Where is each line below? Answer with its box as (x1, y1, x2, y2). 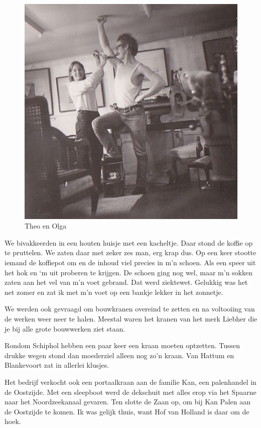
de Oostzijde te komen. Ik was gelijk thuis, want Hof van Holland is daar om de (5, 406, 249, 416)
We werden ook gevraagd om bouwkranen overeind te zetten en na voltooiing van (5, 303, 255, 314)
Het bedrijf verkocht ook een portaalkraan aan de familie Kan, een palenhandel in (5, 376, 256, 387)
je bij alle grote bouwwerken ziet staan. (5, 323, 125, 334)
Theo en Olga (25, 221, 67, 231)
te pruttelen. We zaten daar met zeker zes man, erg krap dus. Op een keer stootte (5, 247, 256, 258)
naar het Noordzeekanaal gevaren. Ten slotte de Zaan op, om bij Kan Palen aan (5, 396, 250, 407)
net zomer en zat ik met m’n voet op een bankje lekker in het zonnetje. (5, 286, 223, 297)
